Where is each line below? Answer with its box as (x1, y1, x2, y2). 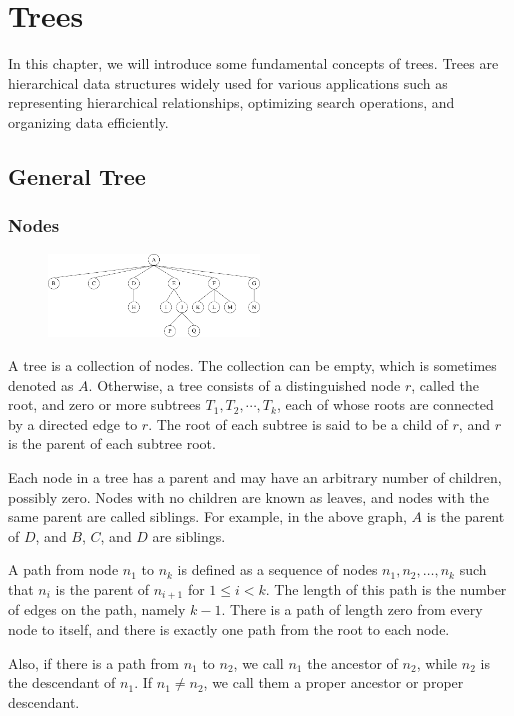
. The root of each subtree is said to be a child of (148, 413, 448, 434)
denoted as (8, 374, 74, 395)
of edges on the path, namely (8, 599, 186, 620)
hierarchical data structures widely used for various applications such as (8, 72, 448, 93)
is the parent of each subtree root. (8, 433, 216, 454)
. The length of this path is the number (265, 578, 507, 599)
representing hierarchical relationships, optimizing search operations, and (8, 92, 455, 113)
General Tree (8, 160, 146, 191)
